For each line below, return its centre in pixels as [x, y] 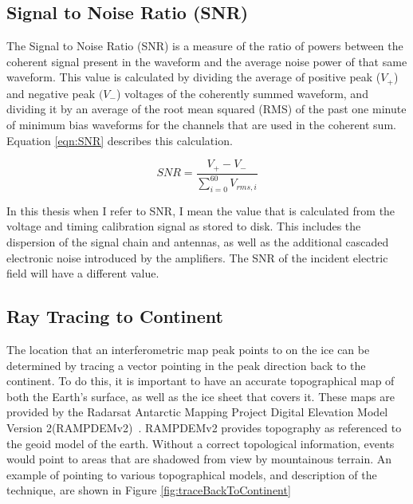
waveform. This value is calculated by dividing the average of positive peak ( [194, 77]
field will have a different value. [83, 273]
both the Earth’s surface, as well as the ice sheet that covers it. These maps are [201, 396]
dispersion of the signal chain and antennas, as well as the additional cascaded [198, 242]
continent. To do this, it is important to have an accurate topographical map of [201, 381]
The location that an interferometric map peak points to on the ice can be [188, 350]
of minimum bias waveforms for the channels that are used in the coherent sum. [201, 125]
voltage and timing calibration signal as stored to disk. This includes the [184, 226]
